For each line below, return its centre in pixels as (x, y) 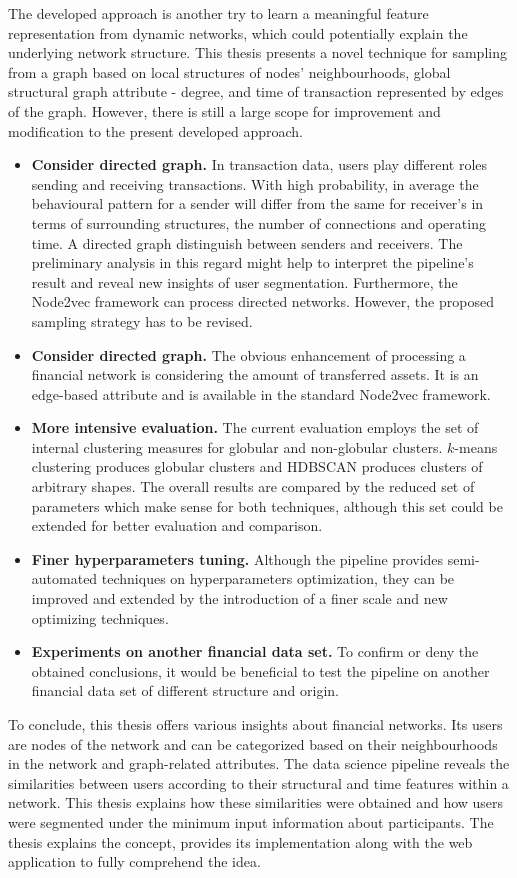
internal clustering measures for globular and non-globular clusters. (237, 446)
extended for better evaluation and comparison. (177, 525)
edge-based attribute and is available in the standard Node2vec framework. (261, 393)
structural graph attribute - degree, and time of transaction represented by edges (256, 91)
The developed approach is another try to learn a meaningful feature (218, 13)
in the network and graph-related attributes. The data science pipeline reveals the (259, 763)
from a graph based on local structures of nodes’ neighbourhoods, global (229, 71)
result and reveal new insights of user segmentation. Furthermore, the (244, 281)
